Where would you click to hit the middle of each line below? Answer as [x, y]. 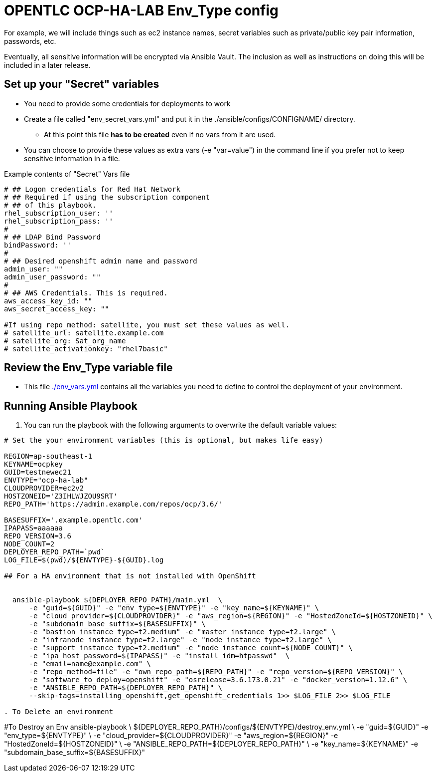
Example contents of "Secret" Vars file [67, 174]
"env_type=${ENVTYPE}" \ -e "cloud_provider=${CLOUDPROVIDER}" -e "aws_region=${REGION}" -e [171, 736]
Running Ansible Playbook [71, 406]
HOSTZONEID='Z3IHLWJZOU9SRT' [61, 496]
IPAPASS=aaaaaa [34, 528]
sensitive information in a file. [72, 158]
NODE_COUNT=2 [29, 544]
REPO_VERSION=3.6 [38, 536]
